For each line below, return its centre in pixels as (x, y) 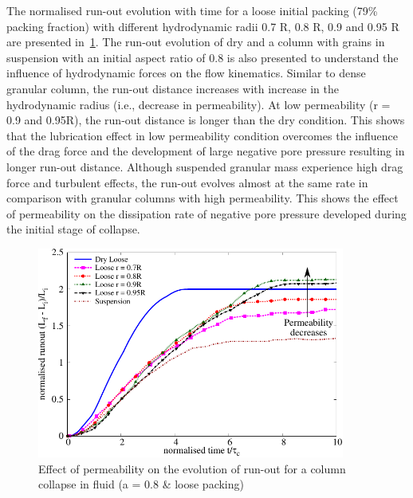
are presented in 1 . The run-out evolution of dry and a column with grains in (196, 42)
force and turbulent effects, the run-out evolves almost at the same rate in (187, 182)
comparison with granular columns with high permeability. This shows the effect (203, 198)
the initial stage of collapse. (73, 229)
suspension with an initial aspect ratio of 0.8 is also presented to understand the (203, 57)
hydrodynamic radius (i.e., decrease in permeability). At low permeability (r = (199, 104)
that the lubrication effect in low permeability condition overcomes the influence (202, 135)
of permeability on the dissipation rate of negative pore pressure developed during (206, 213)
